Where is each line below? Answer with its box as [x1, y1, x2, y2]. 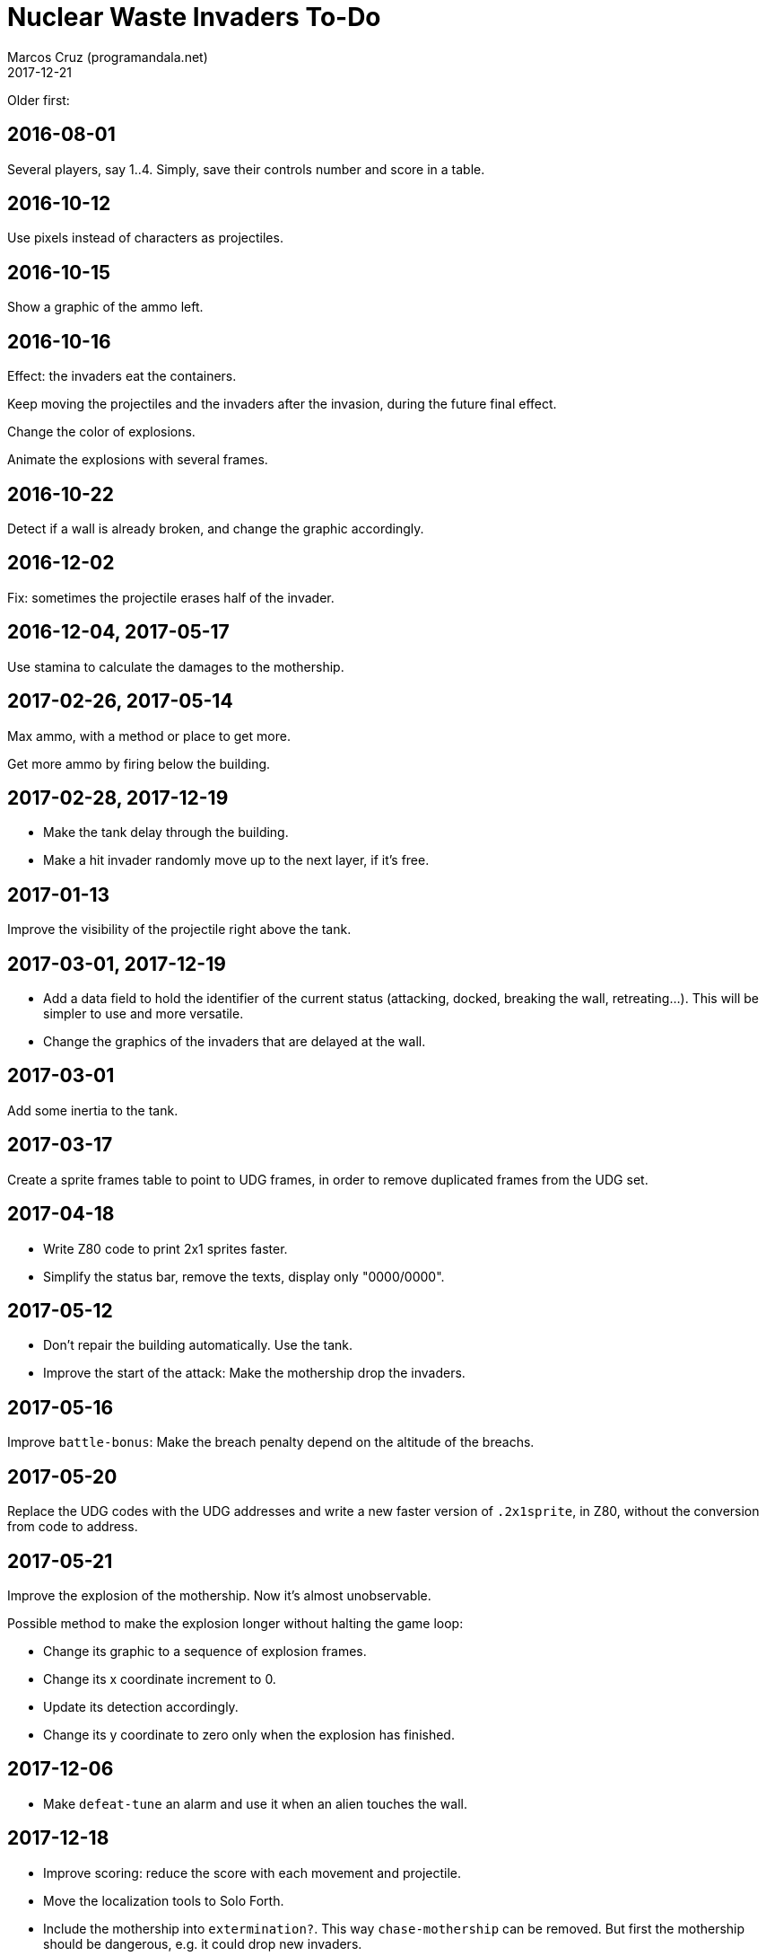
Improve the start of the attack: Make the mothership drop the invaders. [43, 1365, 466, 1381]
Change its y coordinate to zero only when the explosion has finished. [43, 1726, 455, 1742]
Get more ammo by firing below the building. [7, 755, 271, 771]
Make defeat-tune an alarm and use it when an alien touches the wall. [43, 1795, 467, 1811]
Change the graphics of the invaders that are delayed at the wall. [43, 1034, 426, 1050]
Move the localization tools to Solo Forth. [43, 1892, 284, 1908]
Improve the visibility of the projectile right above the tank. [7, 921, 352, 938]
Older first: [7, 92, 70, 108]
